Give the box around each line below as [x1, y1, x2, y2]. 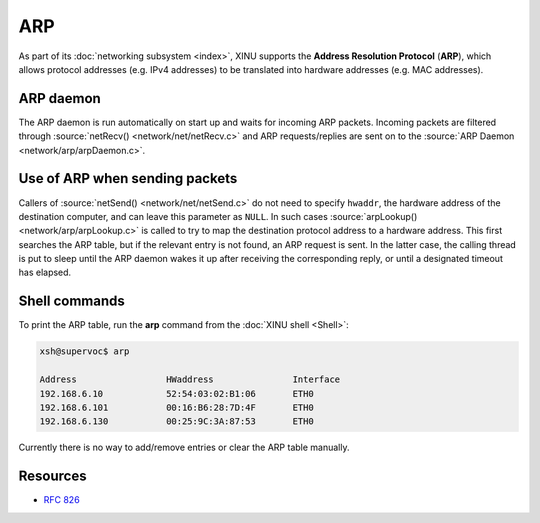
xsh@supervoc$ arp [39, 346, 130, 357]
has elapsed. [18, 266, 72, 279]
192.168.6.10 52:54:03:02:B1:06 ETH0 [39, 388, 314, 399]
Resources [18, 468, 87, 485]
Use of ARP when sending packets [18, 170, 238, 187]
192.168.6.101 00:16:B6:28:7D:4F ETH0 [39, 401, 314, 413]
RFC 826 [43, 494, 80, 506]
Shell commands [18, 293, 125, 310]
